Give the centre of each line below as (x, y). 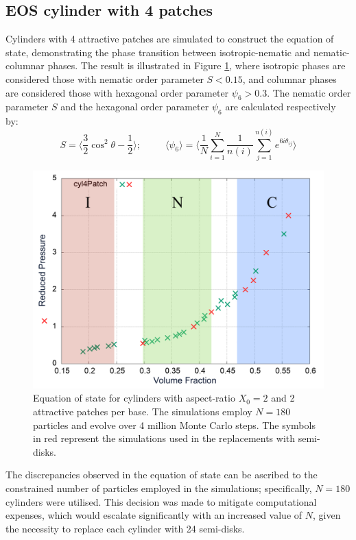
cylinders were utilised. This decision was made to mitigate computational (161, 501)
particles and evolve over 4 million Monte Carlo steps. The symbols (174, 425)
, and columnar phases (289, 78)
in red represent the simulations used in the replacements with (164, 438)
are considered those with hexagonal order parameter (117, 92)
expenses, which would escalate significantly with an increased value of (154, 515)
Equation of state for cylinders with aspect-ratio (134, 398)
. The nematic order (309, 92)
